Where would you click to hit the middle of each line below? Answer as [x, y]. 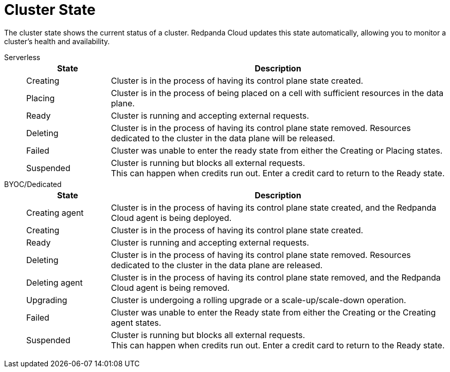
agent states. [136, 322]
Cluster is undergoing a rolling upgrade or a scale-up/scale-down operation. [258, 300]
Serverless [22, 57]
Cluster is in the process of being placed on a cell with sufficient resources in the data [277, 93]
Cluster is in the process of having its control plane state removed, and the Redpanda [276, 277]
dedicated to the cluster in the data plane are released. [217, 265]
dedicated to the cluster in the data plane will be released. [223, 138]
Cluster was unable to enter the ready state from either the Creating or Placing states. [277, 150]
